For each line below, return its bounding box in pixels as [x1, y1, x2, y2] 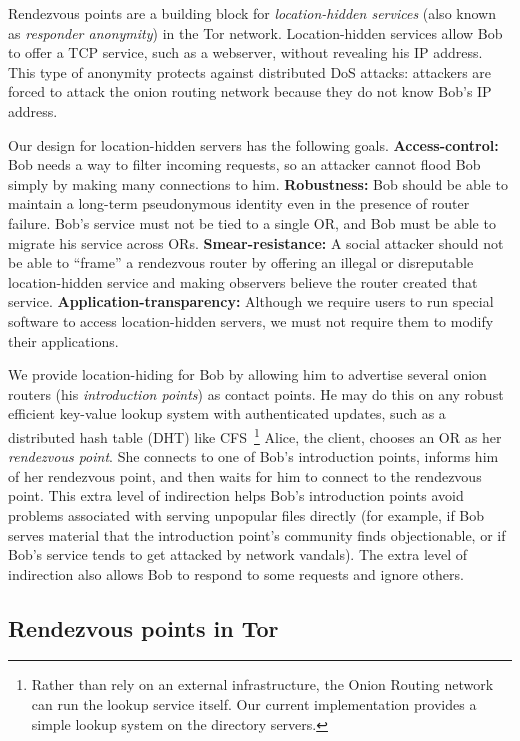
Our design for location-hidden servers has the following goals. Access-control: [8, 134, 499, 155]
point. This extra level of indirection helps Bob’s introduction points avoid [8, 485, 464, 506]
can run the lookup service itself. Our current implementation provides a [31, 694, 477, 715]
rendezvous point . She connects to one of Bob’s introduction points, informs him [8, 446, 499, 467]
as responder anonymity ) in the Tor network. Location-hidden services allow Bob [8, 22, 503, 43]
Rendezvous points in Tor [8, 612, 279, 643]
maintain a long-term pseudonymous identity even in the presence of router [8, 193, 470, 214]
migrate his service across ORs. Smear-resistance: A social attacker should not [8, 232, 504, 253]
